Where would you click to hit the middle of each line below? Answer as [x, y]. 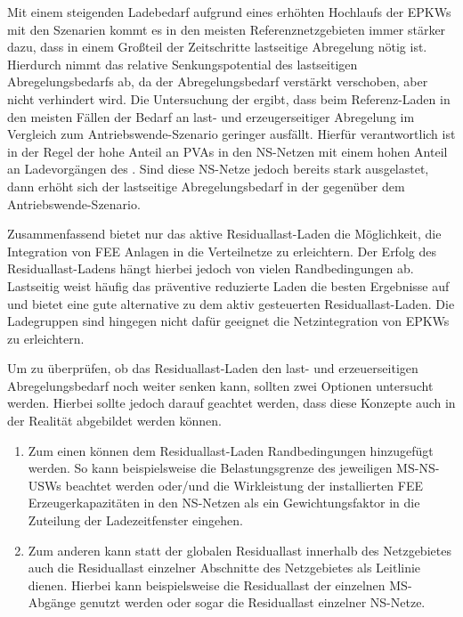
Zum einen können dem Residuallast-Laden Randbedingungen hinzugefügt [231, 450]
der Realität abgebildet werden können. [115, 421]
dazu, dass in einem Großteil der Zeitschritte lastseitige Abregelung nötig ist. [217, 47]
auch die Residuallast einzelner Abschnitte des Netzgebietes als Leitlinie [224, 568]
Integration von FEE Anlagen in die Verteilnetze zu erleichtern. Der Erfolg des [222, 251]
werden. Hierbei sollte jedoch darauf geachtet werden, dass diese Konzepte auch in [231, 403]
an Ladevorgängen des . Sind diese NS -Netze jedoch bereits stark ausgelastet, [218, 169]
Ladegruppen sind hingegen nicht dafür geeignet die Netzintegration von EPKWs [228, 321]
